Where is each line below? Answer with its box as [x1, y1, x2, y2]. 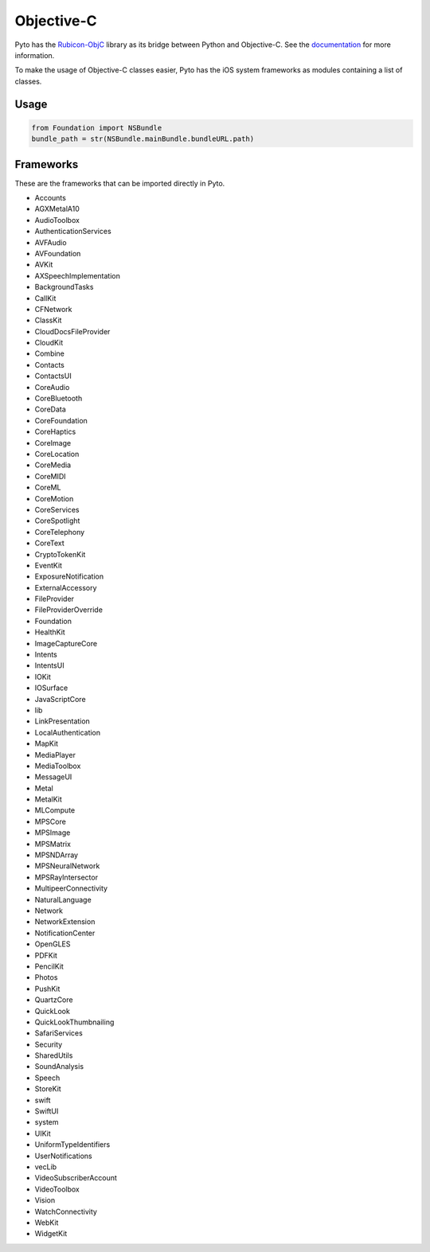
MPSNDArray [34, 850, 79, 860]
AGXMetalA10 [34, 204, 80, 214]
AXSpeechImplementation [34, 271, 121, 280]
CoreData [34, 404, 67, 414]
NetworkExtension [34, 917, 96, 926]
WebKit [34, 1218, 59, 1227]
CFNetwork [34, 304, 72, 314]
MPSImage [34, 828, 71, 837]
